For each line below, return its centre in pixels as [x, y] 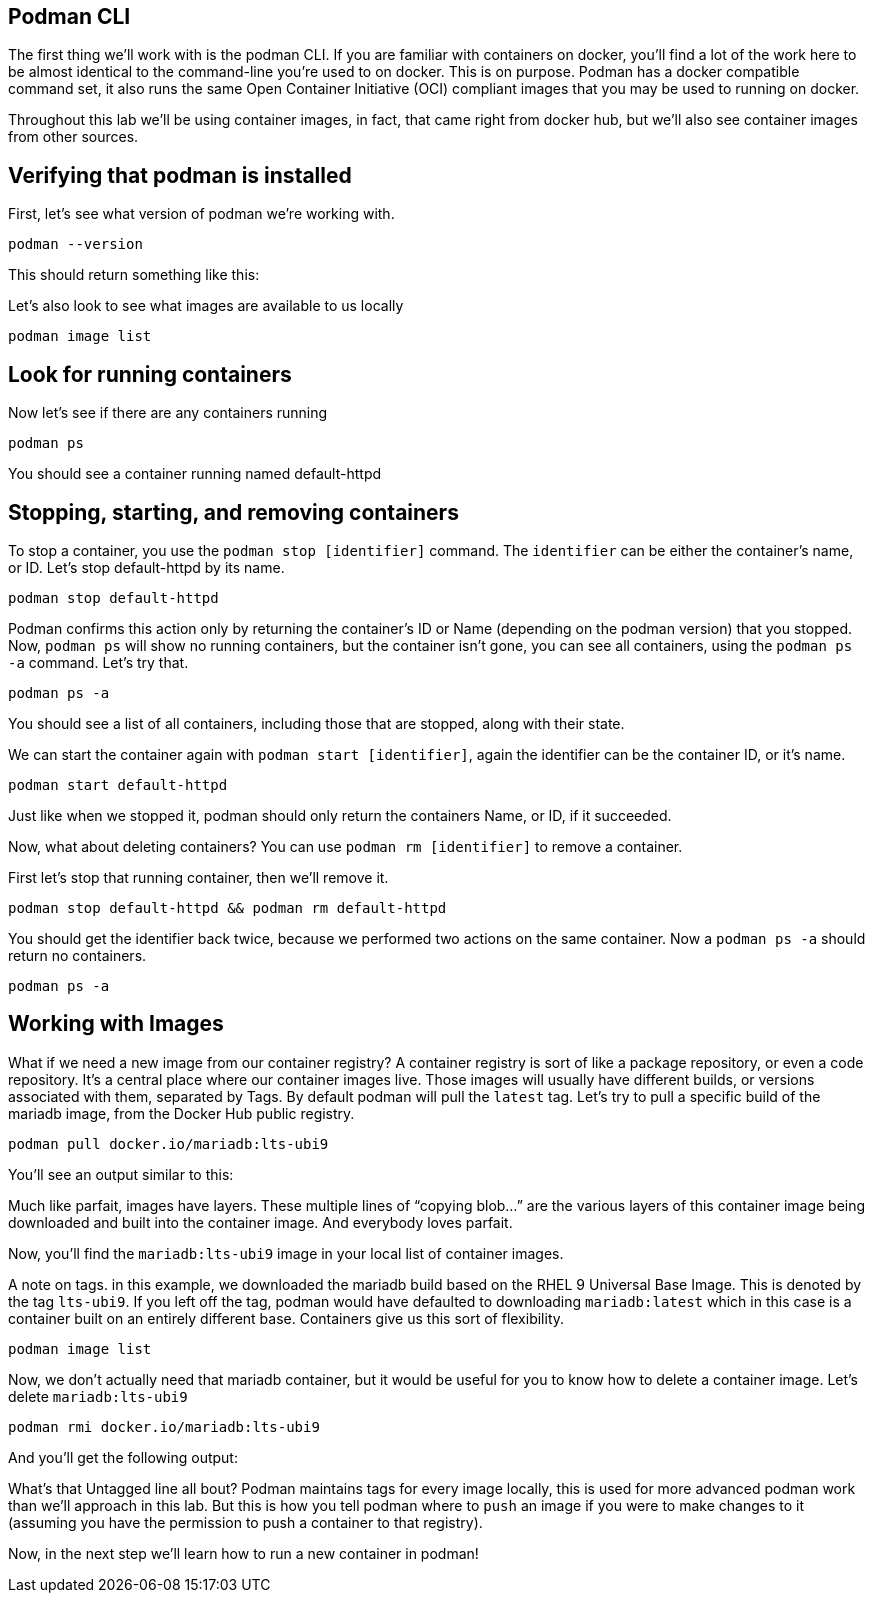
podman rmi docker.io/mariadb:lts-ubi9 [164, 1426]
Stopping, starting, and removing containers [233, 512]
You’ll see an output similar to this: [121, 1174]
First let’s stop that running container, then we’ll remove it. [198, 877]
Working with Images [116, 1024]
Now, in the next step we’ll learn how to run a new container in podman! [243, 1553]
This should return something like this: [134, 275]
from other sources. [73, 137]
